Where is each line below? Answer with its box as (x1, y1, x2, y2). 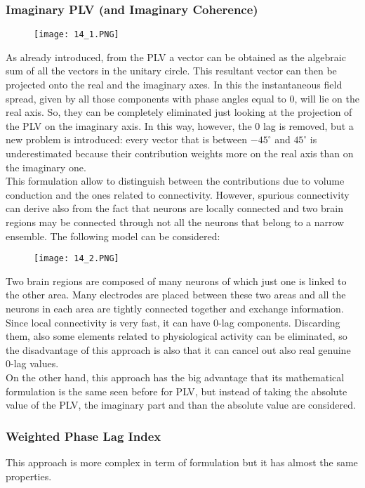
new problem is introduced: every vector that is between (6, 132, 248, 147)
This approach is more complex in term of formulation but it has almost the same (6, 455, 358, 469)
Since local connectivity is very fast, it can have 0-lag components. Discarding (6, 315, 340, 329)
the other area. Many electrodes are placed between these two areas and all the (6, 287, 346, 302)
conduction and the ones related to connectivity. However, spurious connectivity (6, 187, 350, 202)
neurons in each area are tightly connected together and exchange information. (6, 301, 344, 316)
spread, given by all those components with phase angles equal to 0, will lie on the (6, 91, 360, 105)
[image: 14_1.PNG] (34, 29, 119, 40)
